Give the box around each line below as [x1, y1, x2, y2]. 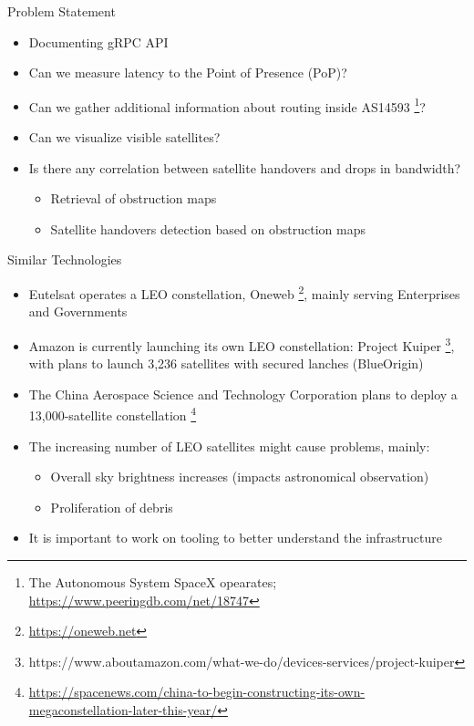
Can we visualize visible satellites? [28, 128, 221, 147]
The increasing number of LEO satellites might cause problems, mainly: [28, 436, 430, 455]
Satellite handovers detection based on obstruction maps [50, 219, 366, 238]
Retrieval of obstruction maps [50, 189, 217, 208]
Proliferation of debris [50, 497, 173, 516]
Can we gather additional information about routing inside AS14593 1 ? [28, 94, 426, 116]
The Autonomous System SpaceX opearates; [28, 572, 277, 591]
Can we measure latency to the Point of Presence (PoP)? [28, 63, 347, 82]
